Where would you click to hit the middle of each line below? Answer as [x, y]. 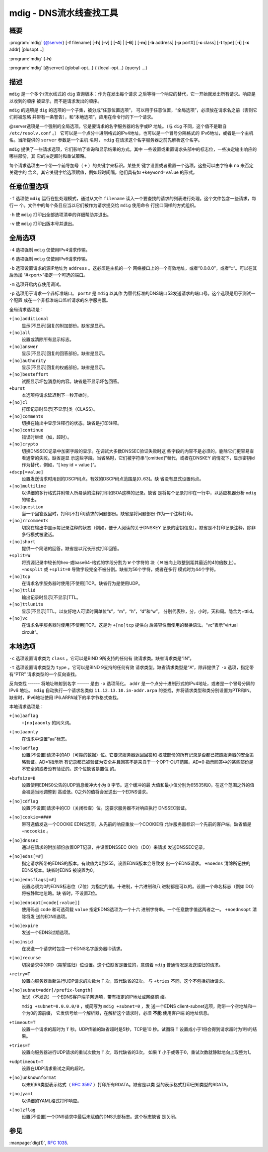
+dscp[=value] [26, 472]
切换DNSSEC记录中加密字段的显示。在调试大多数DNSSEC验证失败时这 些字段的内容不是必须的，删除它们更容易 [136, 451]
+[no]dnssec [24, 840]
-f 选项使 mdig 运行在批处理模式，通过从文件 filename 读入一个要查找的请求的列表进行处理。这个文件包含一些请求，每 [133, 198]
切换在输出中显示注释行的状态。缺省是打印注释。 [71, 423]
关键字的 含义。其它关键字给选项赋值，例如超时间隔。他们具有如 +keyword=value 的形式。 [103, 172]
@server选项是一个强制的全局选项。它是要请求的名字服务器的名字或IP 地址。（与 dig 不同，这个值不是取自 [118, 126]
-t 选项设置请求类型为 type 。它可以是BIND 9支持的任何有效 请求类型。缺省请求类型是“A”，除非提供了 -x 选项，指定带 [132, 668]
